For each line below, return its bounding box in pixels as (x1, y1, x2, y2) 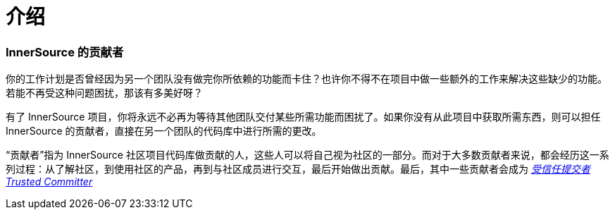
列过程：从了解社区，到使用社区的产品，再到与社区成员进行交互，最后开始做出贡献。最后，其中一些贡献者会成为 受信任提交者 (6, 163, 590, 176)
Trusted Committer (6, 176, 93, 188)
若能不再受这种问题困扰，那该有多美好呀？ (6, 87, 203, 99)
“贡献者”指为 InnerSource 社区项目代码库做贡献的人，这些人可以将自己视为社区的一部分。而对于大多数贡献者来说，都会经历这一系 (6, 149, 609, 161)
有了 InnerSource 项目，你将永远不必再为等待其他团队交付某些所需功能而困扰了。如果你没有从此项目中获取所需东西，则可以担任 (6, 111, 601, 123)
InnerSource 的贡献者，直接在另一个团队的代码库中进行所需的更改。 (6, 125, 322, 137)
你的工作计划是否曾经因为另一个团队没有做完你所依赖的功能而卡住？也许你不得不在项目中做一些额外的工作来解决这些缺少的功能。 (6, 73, 607, 85)
